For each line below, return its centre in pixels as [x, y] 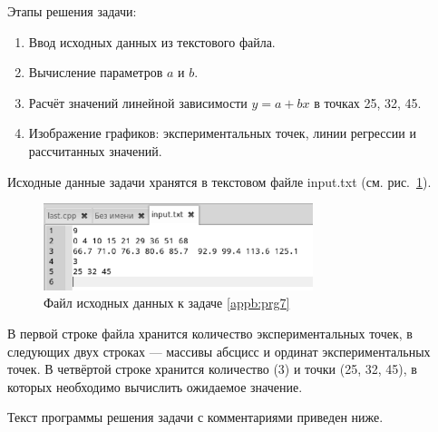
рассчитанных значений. [95, 150]
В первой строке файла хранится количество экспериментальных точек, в [210, 333]
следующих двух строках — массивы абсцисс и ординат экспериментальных [219, 351]
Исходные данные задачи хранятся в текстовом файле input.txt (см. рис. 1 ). [219, 181]
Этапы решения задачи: [72, 11]
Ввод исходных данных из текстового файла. [152, 41]
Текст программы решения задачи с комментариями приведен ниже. [195, 417]
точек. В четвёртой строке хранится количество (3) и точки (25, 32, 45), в [212, 369]
